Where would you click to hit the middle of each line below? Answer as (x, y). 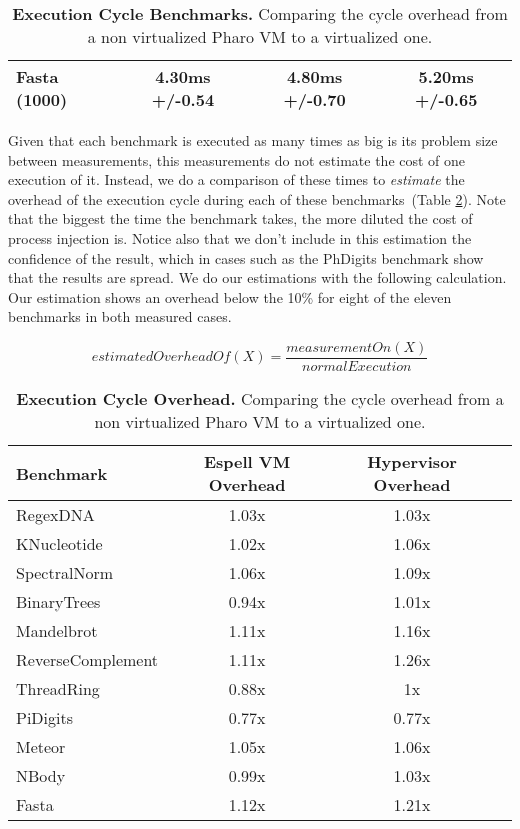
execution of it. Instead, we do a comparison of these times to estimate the (236, 179)
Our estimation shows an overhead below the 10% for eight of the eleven (230, 296)
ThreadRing (58, 688)
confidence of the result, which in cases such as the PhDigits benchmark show (246, 257)
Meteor (41, 746)
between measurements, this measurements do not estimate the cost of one (237, 159)
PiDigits (44, 717)
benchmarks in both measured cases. (120, 316)
